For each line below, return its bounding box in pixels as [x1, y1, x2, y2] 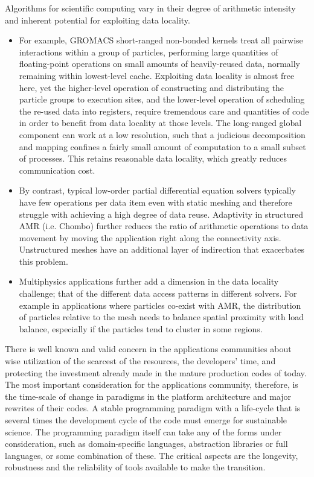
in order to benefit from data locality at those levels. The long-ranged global [19, 116, 302, 129]
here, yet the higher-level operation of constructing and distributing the [19, 81, 284, 93]
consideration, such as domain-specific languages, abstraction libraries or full [5, 437, 288, 450]
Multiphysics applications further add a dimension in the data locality [19, 275, 279, 288]
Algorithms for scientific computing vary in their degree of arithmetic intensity [5, 2, 296, 14]
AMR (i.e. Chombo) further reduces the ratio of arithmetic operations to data [19, 220, 309, 232]
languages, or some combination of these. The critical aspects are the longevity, [5, 449, 298, 461]
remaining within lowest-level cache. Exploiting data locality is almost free [19, 69, 295, 81]
